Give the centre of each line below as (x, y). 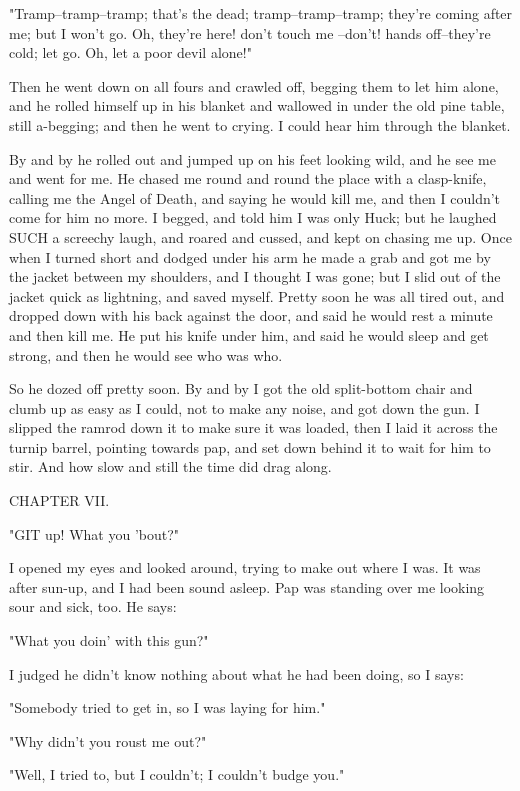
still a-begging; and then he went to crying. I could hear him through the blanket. (260, 124)
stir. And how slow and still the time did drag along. (170, 466)
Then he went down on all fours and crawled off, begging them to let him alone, (254, 85)
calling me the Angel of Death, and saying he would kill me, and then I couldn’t (255, 197)
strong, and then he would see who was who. (146, 354)
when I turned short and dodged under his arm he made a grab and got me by (250, 256)
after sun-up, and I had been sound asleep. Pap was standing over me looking (247, 586)
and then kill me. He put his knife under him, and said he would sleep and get (249, 334)
